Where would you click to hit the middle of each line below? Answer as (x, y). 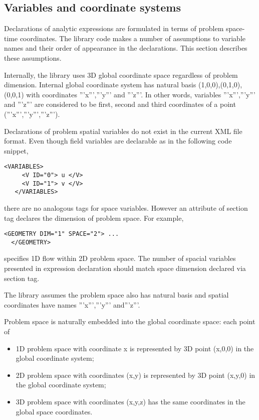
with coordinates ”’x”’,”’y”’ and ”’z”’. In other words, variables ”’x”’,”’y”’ (141, 94)
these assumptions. (33, 57)
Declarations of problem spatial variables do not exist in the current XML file (123, 131)
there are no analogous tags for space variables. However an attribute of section (126, 207)
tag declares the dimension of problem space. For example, (94, 218)
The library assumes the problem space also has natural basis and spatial (116, 295)
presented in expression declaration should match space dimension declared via (125, 268)
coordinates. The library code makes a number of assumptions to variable (133, 38)
